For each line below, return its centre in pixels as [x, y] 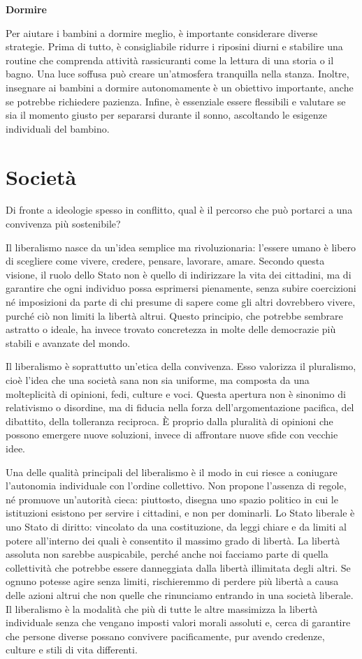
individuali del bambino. [58, 128]
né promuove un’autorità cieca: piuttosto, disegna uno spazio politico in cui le [172, 499]
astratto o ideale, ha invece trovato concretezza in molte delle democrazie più [171, 329]
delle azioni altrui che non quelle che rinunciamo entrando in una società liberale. [180, 594]
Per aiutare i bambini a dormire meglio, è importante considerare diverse [162, 32]
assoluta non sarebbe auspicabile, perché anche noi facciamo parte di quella [167, 554]
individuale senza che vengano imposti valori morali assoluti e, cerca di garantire [178, 622]
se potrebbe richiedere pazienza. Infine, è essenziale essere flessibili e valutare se [176, 101]
